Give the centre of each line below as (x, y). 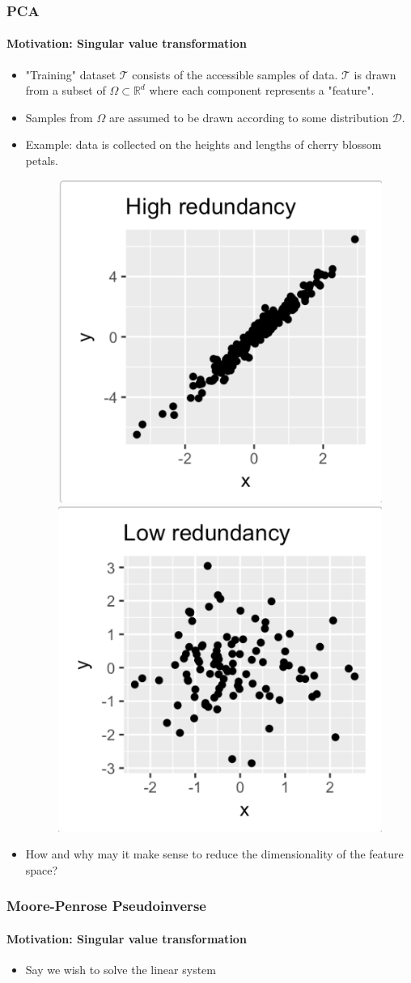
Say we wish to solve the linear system (121, 970)
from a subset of (66, 90)
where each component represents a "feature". (262, 90)
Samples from (59, 117)
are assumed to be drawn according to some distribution (248, 117)
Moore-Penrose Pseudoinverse (106, 906)
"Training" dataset (71, 74)
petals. (42, 161)
